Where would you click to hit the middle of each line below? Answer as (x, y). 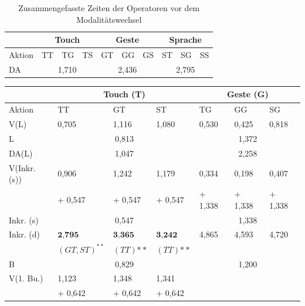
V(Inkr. (22, 167)
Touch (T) (124, 94)
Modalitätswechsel (109, 19)
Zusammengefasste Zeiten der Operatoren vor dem (109, 8)
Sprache (185, 40)
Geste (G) (248, 94)
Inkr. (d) (24, 234)
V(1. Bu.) (26, 278)
